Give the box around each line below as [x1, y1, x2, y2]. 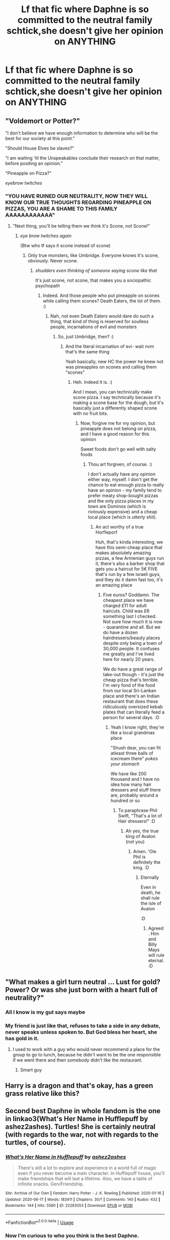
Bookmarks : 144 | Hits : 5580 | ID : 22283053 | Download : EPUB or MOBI [5, 1203, 133, 1208]
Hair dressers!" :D [118, 818, 155, 824]
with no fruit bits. [73, 411, 108, 417]
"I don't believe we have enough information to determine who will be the [5, 130, 158, 136]
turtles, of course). [5, 1138, 66, 1146]
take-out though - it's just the [103, 672, 164, 678]
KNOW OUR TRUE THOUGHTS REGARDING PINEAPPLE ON [5, 199, 152, 206]
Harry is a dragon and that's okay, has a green [5, 1081, 153, 1090]
